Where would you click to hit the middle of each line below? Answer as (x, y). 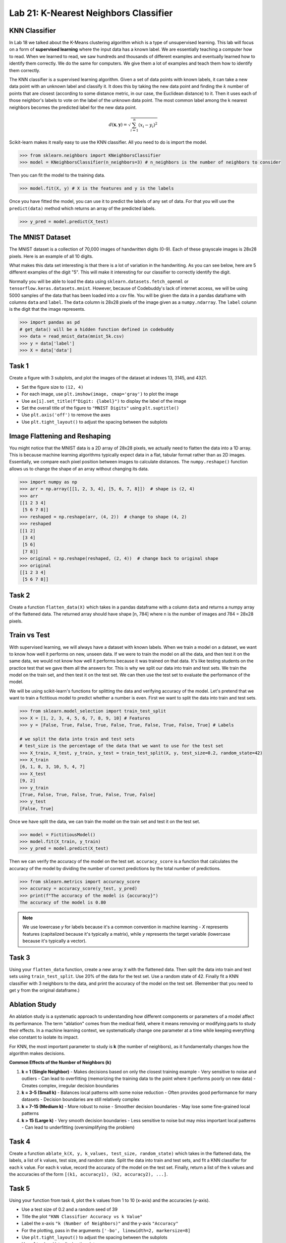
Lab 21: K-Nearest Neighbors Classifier (91, 13)
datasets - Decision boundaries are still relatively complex (81, 1099)
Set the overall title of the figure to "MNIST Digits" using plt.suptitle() (100, 408)
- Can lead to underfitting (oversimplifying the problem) (78, 1127)
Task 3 (20, 957)
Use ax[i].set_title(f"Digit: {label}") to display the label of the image (104, 401)
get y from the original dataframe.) (44, 990)
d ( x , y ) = (118, 125)
